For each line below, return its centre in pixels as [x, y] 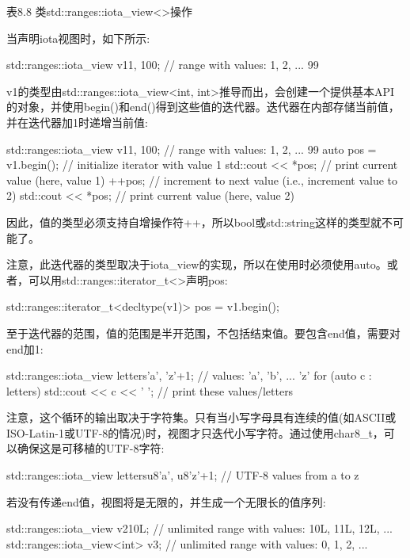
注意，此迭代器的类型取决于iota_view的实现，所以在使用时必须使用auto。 [197, 264]
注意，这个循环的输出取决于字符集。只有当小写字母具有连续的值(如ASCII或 [201, 417]
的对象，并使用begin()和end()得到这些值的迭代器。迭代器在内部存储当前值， [203, 107]
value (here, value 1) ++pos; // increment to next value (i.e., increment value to [202, 180]
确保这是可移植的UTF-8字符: [91, 448]
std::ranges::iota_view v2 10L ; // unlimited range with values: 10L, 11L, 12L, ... [200, 528]
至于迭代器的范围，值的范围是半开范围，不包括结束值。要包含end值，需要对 [203, 333]
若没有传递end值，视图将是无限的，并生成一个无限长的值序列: [166, 501]
